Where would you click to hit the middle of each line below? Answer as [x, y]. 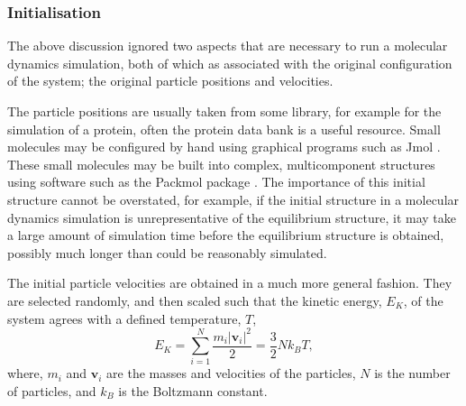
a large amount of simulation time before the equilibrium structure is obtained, [226, 235]
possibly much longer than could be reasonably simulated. [167, 252]
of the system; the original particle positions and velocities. [170, 81]
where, [25, 373]
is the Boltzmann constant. [193, 391]
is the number [412, 373]
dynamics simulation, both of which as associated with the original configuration [230, 63]
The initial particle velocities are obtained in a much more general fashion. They [230, 283]
